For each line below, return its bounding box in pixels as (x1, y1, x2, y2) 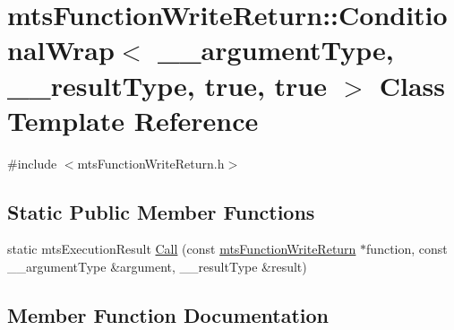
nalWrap (7, 31, 115, 68)
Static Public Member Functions (7, 197, 315, 225)
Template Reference (7, 101, 259, 138)
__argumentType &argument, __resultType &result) (7, 257, 307, 276)
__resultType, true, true (7, 66, 327, 103)
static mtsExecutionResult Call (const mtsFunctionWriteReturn (7, 239, 356, 258)
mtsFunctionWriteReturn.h (77, 153, 225, 172)
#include (7, 153, 57, 172)
